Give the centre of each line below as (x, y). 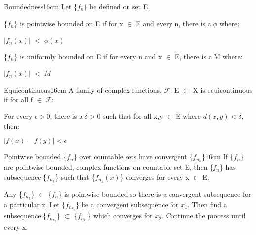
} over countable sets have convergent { (133, 157)
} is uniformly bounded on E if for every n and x (88, 56)
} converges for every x (154, 176)
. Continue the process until (203, 215)
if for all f (19, 99)
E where (188, 116)
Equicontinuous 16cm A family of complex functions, (83, 89)
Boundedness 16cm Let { (41, 6)
